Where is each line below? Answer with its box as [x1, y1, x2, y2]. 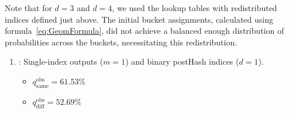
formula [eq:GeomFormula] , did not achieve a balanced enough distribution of [5, 24, 284, 37]
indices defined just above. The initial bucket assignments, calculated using [5, 13, 273, 25]
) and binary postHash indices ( [125, 55, 239, 68]
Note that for [5, 2, 52, 13]
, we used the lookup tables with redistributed [112, 2, 277, 13]
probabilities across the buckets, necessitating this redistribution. [5, 36, 238, 48]
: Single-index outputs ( [18, 55, 104, 68]
